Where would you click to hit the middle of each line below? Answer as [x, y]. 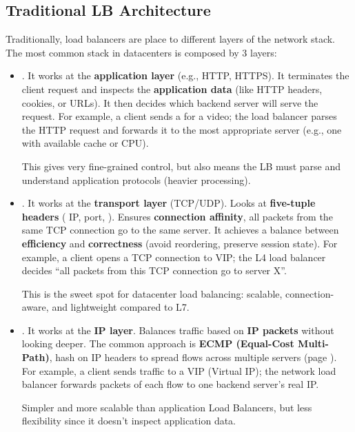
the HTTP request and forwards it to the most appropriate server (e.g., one [182, 129]
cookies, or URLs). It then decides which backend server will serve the [170, 102]
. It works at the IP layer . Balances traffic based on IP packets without [178, 330]
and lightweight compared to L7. [121, 307]
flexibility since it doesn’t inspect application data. [129, 421]
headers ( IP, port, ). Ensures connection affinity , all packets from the [177, 216]
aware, [35, 307]
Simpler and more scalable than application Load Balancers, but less [167, 407]
